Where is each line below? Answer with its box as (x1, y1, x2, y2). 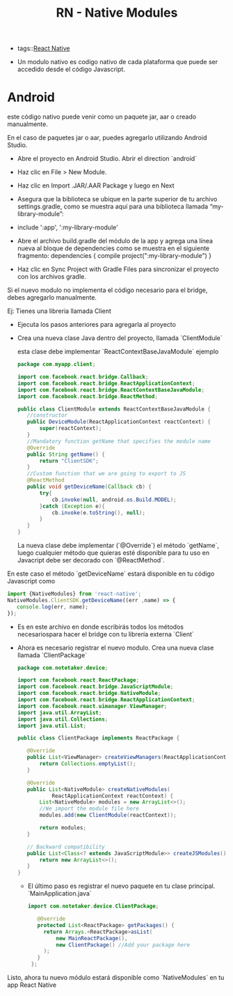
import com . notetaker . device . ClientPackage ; (27, 903, 159, 910)
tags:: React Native (17, 44, 70, 53)
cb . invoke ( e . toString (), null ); (51, 509, 146, 516)
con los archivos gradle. (17, 273, 87, 281)
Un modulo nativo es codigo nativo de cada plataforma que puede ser (17, 58, 218, 66)
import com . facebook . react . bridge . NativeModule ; (17, 690, 161, 697)
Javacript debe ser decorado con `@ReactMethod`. (17, 556, 165, 564)
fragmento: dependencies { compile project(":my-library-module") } (17, 252, 212, 260)
